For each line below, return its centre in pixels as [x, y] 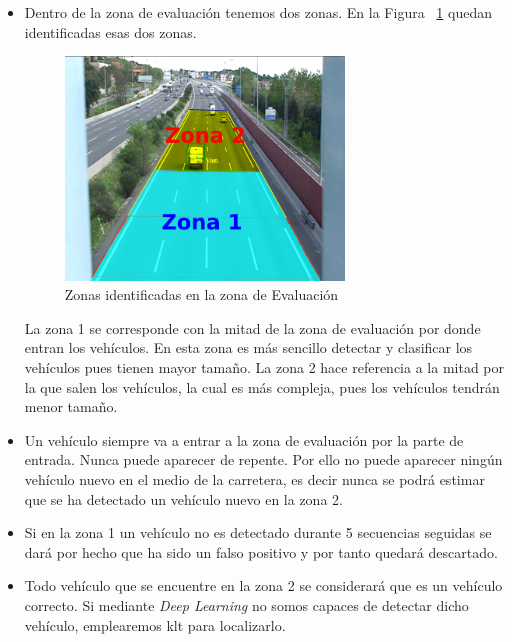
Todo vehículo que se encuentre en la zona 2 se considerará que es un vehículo [263, 585]
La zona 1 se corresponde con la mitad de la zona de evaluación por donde [252, 327]
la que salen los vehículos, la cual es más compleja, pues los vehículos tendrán [262, 386]
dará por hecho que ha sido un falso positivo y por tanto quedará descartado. [261, 551]
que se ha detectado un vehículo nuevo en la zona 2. [183, 498]
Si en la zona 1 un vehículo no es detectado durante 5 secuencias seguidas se [258, 532]
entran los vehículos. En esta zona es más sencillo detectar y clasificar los [248, 347]
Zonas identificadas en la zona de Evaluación [201, 294]
